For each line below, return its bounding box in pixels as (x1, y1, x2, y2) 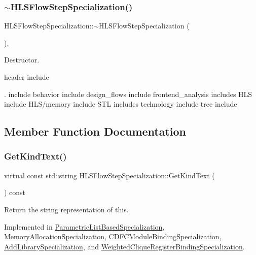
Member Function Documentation (4, 123, 187, 139)
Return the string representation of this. (4, 204, 129, 214)
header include (4, 72, 49, 82)
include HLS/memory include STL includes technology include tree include (4, 99, 237, 109)
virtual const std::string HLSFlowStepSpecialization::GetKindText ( (4, 170, 215, 180)
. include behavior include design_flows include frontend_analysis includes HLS (4, 88, 252, 99)
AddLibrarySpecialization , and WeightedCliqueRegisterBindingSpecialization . (4, 241, 245, 251)
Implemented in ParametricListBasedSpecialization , (4, 221, 165, 232)
